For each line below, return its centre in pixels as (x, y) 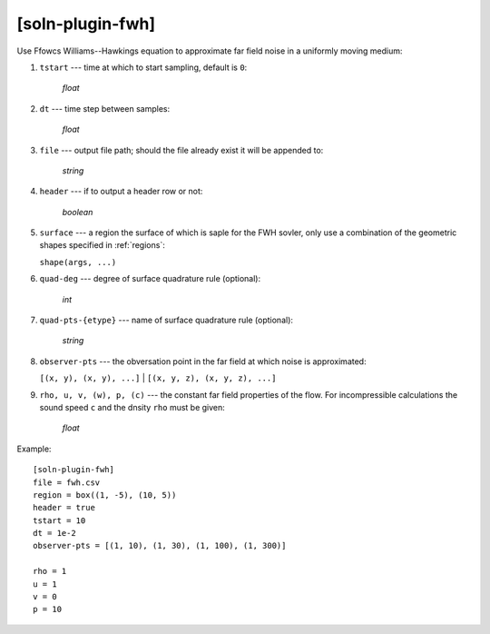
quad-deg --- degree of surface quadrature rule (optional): (150, 279)
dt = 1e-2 (54, 533)
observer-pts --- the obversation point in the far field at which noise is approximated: (203, 361)
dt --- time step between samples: (105, 108)
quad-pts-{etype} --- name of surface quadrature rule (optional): (167, 320)
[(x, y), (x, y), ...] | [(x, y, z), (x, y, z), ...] (158, 378)
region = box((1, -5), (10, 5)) (105, 495)
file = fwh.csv (67, 482)
